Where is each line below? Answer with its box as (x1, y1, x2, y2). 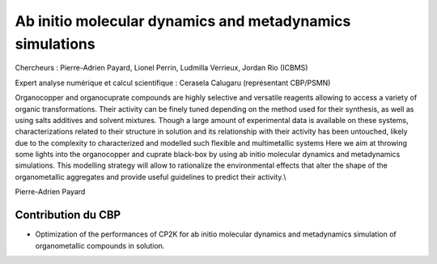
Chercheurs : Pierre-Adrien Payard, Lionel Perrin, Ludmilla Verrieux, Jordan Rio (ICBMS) (15, 63, 308, 73)
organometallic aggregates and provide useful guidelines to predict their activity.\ (15, 172, 286, 181)
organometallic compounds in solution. (35, 241, 165, 250)
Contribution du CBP (15, 208, 121, 222)
